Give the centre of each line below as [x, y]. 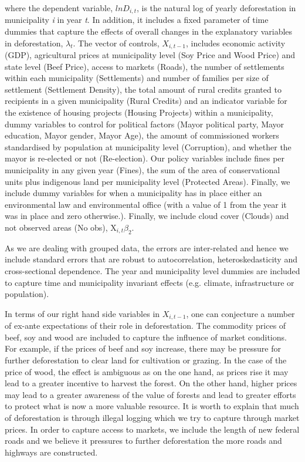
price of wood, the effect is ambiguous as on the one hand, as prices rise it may [147, 371]
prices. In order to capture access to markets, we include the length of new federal [152, 429]
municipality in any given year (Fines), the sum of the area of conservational [143, 170]
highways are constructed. [51, 452]
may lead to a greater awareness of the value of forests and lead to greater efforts [150, 394]
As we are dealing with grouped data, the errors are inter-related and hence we [147, 247]
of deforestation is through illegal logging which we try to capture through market [152, 417]
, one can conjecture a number [240, 313]
